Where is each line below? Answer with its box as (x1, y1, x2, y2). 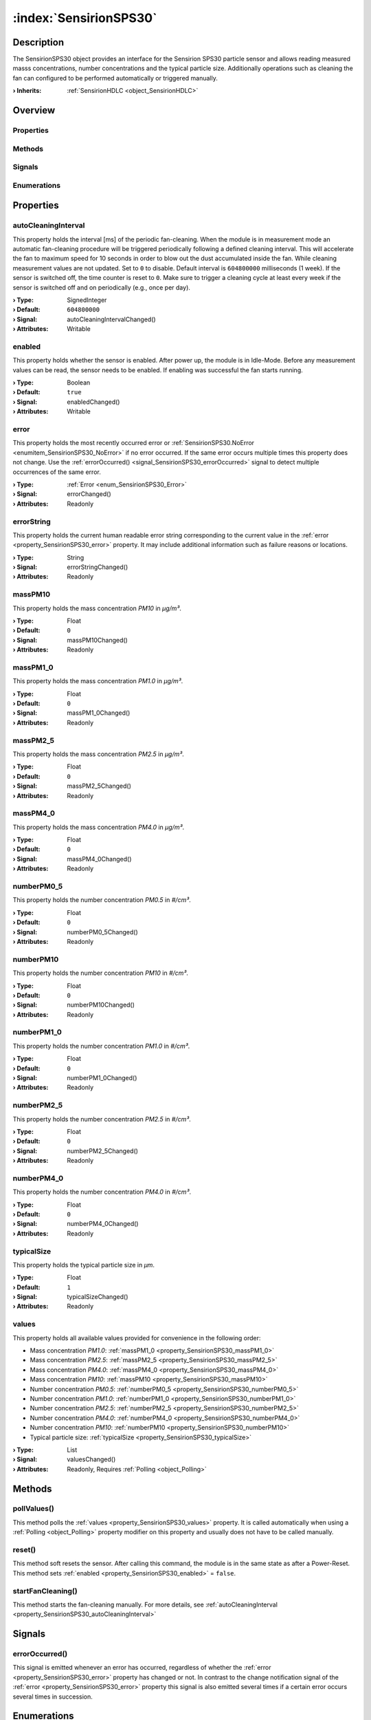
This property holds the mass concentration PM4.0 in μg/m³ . (12, 823, 185, 831)
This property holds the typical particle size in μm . (12, 1260, 155, 1269)
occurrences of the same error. (12, 468, 101, 476)
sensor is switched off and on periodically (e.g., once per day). (12, 283, 190, 292)
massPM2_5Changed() (67, 782, 132, 791)
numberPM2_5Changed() (67, 1146, 139, 1155)
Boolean (67, 378, 91, 387)
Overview (12, 105, 56, 116)
